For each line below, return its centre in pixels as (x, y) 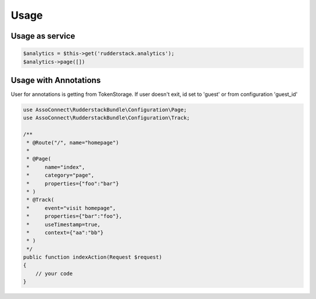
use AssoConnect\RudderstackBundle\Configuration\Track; (107, 118)
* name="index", (56, 167)
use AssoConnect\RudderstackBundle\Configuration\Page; (105, 110)
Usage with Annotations (56, 80)
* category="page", (61, 175)
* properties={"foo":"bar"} (73, 183)
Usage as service (43, 36)
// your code (54, 273)
